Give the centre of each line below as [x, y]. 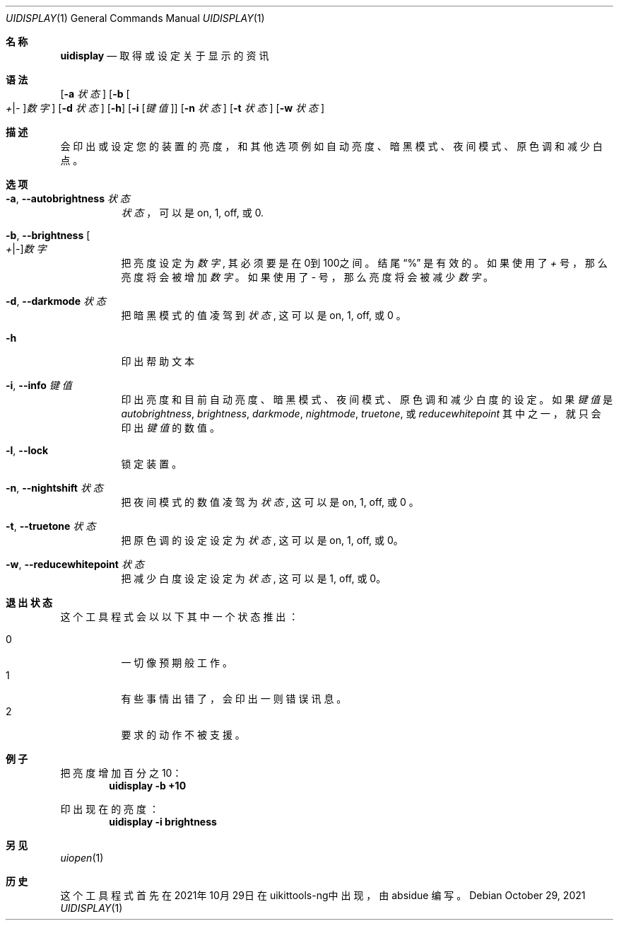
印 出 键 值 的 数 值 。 [170, 428]
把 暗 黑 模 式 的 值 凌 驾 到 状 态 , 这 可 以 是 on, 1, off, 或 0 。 [264, 315]
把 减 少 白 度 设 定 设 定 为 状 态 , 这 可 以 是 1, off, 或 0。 [254, 578]
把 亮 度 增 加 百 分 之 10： [121, 773]
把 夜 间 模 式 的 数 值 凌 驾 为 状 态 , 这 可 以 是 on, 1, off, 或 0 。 [270, 502]
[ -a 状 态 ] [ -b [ [95, 94]
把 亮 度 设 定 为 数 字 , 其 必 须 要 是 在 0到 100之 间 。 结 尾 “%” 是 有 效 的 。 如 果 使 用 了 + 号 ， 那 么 [364, 263]
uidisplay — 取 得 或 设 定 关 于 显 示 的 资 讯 [165, 56]
